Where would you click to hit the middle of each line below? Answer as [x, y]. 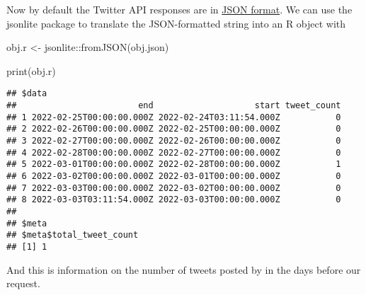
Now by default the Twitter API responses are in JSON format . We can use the [179, 9]
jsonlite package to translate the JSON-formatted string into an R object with [176, 23]
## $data [27, 94]
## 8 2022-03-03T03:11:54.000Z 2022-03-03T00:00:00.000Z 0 [174, 200]
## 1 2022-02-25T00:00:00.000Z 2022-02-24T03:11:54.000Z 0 [174, 117]
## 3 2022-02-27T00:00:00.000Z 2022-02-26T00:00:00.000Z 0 [174, 141]
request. [23, 283]
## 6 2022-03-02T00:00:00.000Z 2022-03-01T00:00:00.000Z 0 [174, 176]
